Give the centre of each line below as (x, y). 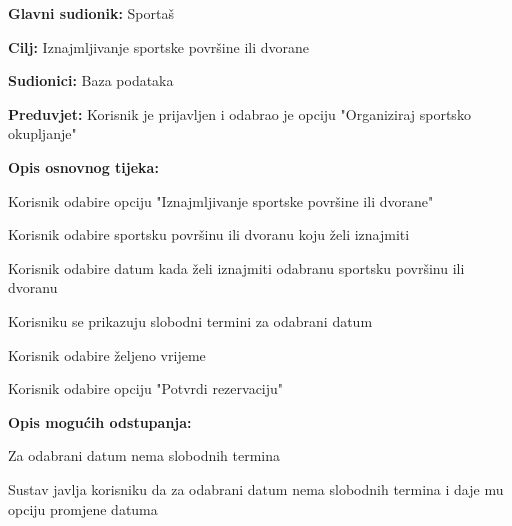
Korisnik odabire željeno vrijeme (107, 354)
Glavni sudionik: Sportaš (91, 13)
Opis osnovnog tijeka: (83, 166)
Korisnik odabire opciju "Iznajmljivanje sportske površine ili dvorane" (221, 200)
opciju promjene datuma (83, 508)
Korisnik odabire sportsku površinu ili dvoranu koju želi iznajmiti (209, 234)
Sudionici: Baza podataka (91, 80)
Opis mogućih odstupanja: (100, 421)
